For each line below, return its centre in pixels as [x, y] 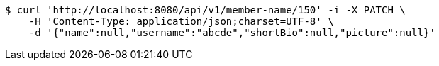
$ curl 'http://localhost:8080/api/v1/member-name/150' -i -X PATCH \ [205, 10]
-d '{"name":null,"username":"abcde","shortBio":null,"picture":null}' [232, 33]
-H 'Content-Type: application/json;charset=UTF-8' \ [181, 21]
